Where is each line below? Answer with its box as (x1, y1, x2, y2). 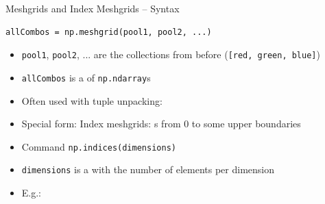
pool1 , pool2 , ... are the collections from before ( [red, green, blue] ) (21, 47, 320, 62)
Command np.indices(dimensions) (21, 139, 176, 153)
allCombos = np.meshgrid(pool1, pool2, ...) (5, 27, 212, 37)
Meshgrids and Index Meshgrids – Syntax (5, 1, 180, 15)
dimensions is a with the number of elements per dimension (21, 162, 275, 177)
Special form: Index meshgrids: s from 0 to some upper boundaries (21, 116, 301, 131)
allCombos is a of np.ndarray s (21, 70, 151, 84)
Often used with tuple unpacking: (21, 93, 162, 107)
